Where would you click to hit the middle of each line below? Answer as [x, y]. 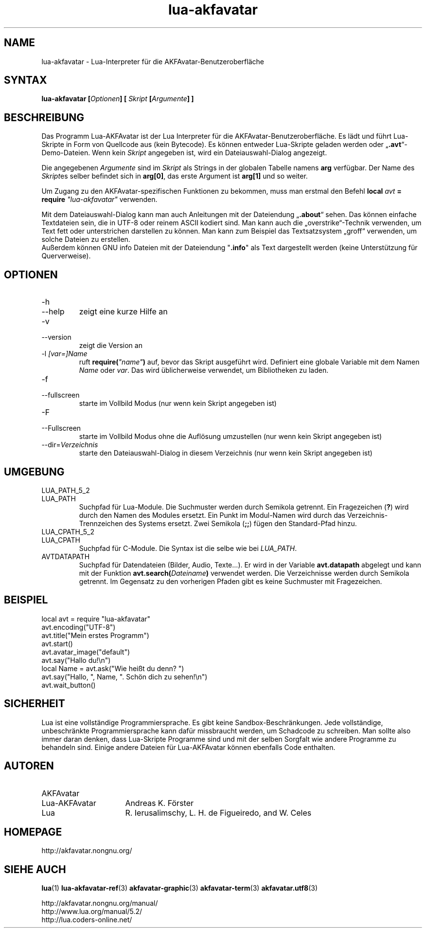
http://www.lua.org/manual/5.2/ [92, 912]
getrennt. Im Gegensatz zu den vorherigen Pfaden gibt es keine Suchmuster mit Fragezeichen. [231, 581]
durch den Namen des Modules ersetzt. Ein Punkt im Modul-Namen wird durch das [212, 515]
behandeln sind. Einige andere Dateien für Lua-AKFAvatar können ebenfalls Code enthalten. [188, 747]
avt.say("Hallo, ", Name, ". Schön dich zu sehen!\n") [124, 676]
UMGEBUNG [34, 472]
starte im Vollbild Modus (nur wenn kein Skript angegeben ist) [178, 403]
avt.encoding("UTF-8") [79, 627]
